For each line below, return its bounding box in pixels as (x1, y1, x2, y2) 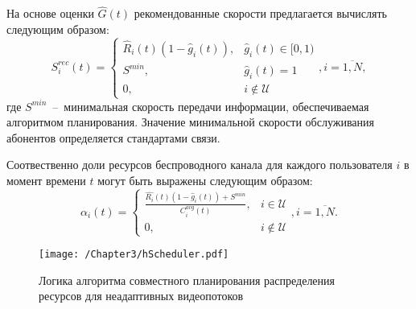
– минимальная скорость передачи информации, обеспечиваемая (52, 97, 369, 114)
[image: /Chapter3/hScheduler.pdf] (39, 248, 229, 260)
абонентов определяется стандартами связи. (6, 129, 220, 146)
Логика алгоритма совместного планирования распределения (39, 271, 336, 288)
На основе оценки (6, 5, 94, 22)
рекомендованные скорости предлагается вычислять (134, 5, 387, 22)
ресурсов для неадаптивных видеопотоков (39, 287, 244, 304)
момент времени (6, 171, 86, 188)
